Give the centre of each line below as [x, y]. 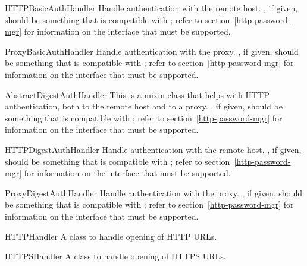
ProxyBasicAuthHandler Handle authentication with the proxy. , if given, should [152, 51]
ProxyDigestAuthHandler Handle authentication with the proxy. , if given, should [154, 193]
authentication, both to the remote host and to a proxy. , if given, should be [144, 106]
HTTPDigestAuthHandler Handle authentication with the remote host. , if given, [153, 149]
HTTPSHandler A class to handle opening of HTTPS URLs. [115, 256]
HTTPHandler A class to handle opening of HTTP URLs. [111, 236]
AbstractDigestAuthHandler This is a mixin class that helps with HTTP [137, 94]
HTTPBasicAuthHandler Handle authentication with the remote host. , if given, [151, 8]
